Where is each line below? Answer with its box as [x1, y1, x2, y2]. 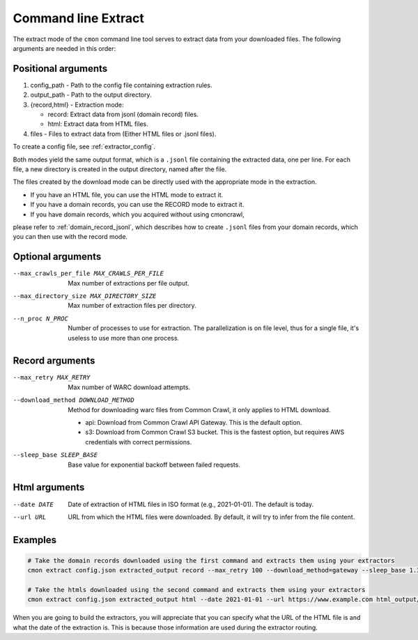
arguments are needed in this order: [13, 44, 116, 52]
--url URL [13, 513, 47, 521]
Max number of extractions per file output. [68, 279, 189, 287]
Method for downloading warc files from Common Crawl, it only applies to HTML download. [68, 405, 331, 414]
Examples [13, 533, 57, 546]
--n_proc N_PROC [13, 314, 69, 322]
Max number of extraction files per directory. [68, 302, 196, 310]
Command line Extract [13, 10, 144, 26]
